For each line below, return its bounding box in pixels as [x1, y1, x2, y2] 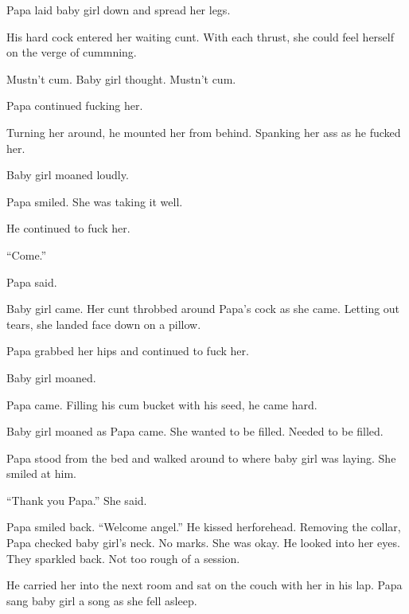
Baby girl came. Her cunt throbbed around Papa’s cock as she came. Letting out [6, 300, 400, 317]
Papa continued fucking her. [6, 97, 143, 114]
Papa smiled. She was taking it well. [6, 193, 183, 209]
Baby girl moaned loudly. [6, 166, 129, 183]
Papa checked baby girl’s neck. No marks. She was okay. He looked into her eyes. [6, 534, 400, 551]
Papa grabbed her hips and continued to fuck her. [6, 342, 249, 359]
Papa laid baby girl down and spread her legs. [6, 2, 231, 18]
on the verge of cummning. [6, 44, 137, 61]
